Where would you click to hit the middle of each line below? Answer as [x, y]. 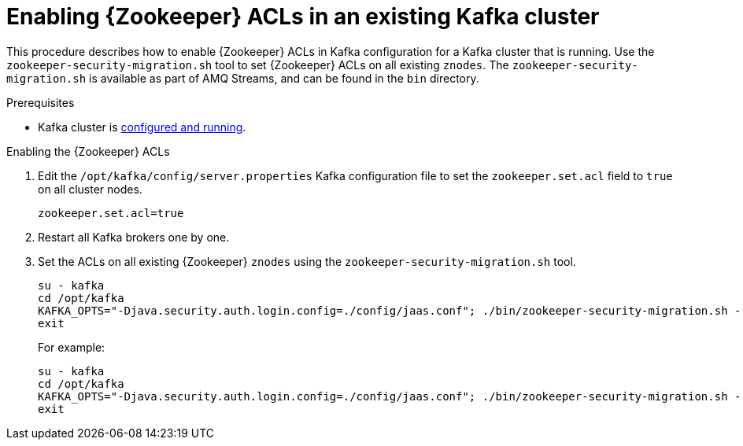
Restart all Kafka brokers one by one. [134, 237]
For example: [72, 347]
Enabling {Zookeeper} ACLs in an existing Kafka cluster [303, 17]
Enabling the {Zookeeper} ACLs [88, 151]
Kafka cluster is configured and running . [142, 127]
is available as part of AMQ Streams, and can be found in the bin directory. [284, 78]
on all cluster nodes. [90, 189]
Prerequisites [41, 102]
